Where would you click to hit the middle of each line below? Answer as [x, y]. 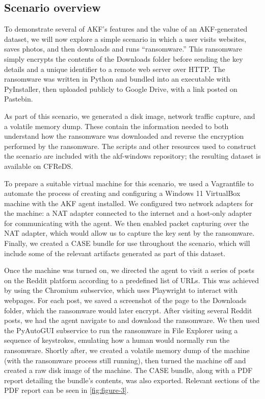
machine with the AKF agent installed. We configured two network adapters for [129, 203]
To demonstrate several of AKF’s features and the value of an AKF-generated [126, 29]
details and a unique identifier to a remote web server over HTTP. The [115, 69]
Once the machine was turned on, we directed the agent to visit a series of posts [129, 270]
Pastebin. [19, 99]
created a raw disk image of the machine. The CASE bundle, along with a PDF [128, 370]
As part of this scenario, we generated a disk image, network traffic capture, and [130, 116]
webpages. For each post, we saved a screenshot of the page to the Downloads [125, 300]
